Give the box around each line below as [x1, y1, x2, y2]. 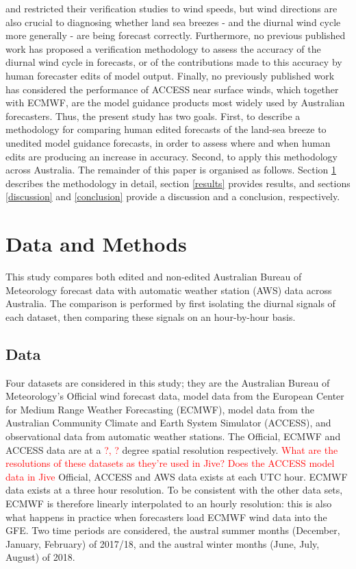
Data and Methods [5, 230, 187, 258]
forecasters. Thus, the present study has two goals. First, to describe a [5, 108, 301, 123]
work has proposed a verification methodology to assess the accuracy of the [5, 41, 321, 56]
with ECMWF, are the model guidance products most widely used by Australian [5, 95, 345, 110]
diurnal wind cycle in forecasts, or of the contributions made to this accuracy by [5, 55, 342, 69]
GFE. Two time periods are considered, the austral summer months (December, [5, 523, 340, 537]
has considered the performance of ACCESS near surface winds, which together [5, 82, 339, 96]
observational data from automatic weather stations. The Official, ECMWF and [5, 428, 341, 443]
